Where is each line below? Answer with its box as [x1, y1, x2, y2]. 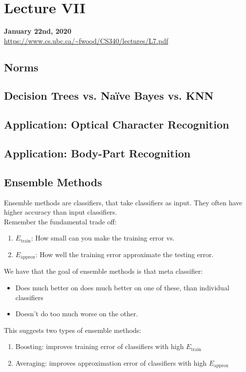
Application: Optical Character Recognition [4, 117, 229, 132]
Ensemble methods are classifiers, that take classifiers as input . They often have [4, 197, 243, 207]
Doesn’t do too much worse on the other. [15, 308, 138, 319]
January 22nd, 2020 [4, 26, 71, 36]
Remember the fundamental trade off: [4, 216, 117, 226]
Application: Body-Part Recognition [4, 146, 191, 161]
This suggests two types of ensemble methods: [4, 325, 142, 335]
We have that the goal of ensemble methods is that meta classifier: [4, 266, 203, 276]
